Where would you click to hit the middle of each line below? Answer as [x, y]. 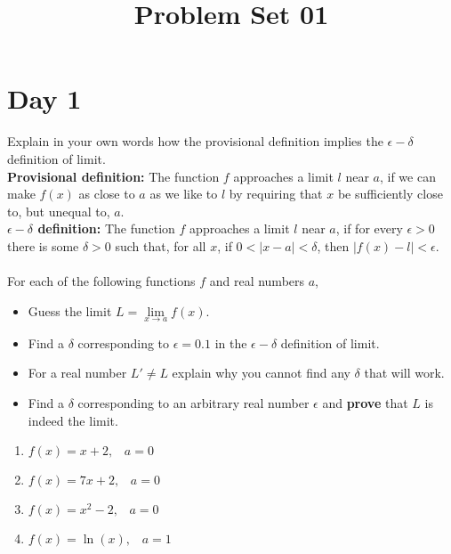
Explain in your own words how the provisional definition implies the [195, 141]
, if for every [369, 228]
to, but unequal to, [59, 211]
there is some [43, 245]
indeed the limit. [73, 420]
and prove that [365, 403]
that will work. [404, 373]
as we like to [184, 194]
